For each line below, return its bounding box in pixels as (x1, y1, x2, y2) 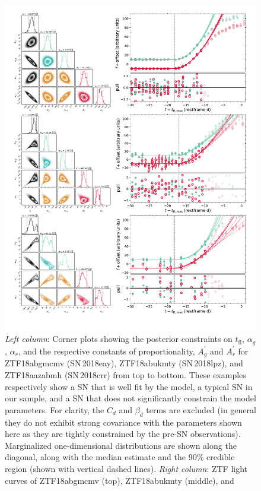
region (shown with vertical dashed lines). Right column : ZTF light (5, 462, 248, 474)
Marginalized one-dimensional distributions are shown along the (5, 439, 237, 451)
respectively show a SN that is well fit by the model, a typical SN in (5, 380, 253, 392)
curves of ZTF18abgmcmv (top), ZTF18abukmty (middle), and (5, 474, 234, 486)
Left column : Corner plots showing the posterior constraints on (5, 332, 233, 345)
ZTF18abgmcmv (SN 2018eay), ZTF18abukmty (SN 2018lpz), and (5, 357, 243, 369)
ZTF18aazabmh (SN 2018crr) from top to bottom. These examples (5, 368, 246, 381)
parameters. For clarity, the (5, 403, 104, 416)
